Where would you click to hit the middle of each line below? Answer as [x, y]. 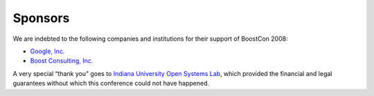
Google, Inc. [47, 51]
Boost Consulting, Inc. [62, 61]
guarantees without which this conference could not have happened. [111, 84]
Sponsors [41, 18]
